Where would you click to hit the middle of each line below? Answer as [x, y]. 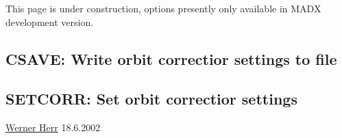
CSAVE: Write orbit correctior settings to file [171, 58]
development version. [50, 22]
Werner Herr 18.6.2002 [53, 127]
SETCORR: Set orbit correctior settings [151, 99]
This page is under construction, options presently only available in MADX [163, 8]
